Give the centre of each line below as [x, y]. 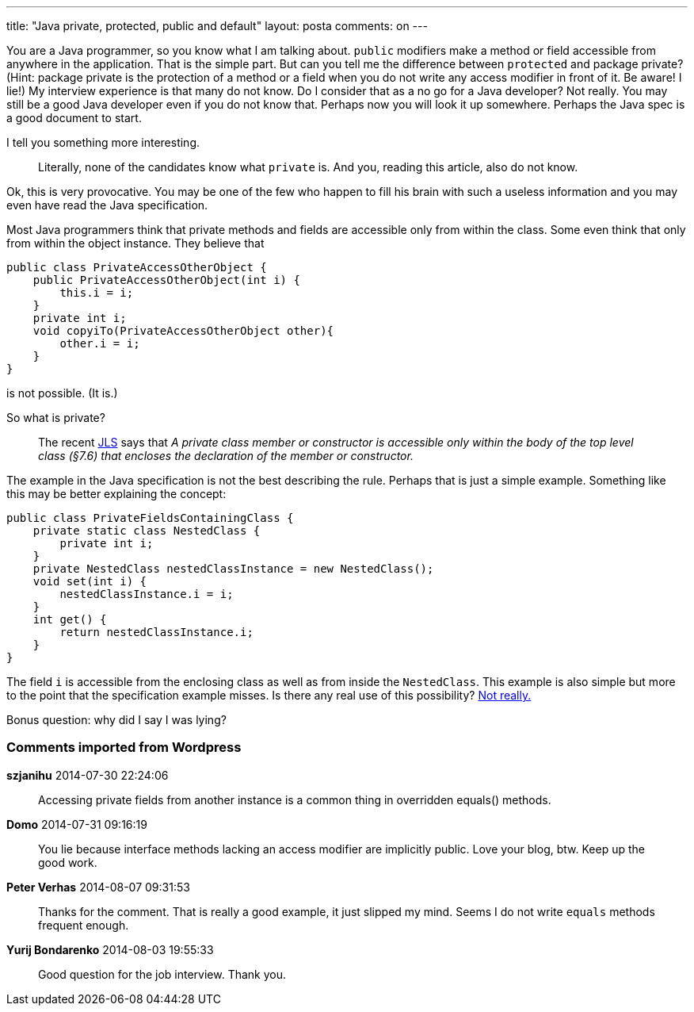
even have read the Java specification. [107, 205]
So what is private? [56, 418]
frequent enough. [84, 925]
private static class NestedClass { [147, 531]
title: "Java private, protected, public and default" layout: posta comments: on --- [217, 26]
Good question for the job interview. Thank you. [162, 974]
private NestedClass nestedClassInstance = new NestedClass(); [233, 569]
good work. [68, 862]
